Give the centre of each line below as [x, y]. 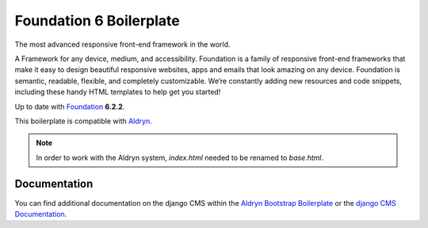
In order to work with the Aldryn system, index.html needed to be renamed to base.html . [180, 158]
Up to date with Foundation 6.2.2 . [70, 106]
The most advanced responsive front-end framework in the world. [122, 44]
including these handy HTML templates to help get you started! [118, 92]
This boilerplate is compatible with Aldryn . [83, 121]
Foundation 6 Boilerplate [97, 21]
